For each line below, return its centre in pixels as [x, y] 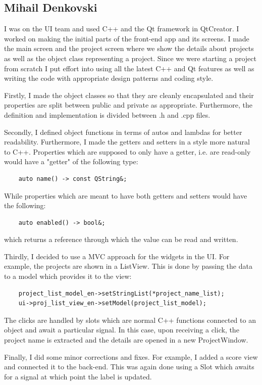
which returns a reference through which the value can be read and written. [121, 239]
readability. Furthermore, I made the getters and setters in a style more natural [127, 142]
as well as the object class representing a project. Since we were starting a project [130, 58]
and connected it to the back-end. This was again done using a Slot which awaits [129, 367]
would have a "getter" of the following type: [71, 161]
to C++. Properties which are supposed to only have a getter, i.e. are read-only [127, 151]
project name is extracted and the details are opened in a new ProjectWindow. [126, 340]
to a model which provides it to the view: [68, 276]
